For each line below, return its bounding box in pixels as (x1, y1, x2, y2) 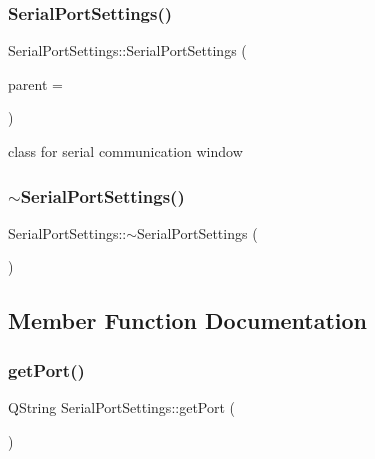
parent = (8, 73, 63, 94)
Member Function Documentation (8, 305, 368, 336)
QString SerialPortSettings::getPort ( (8, 397, 236, 417)
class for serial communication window (8, 141, 243, 161)
